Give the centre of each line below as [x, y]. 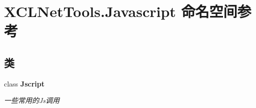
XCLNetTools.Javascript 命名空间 [121, 11]
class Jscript [24, 83]
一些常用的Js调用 [32, 100]
